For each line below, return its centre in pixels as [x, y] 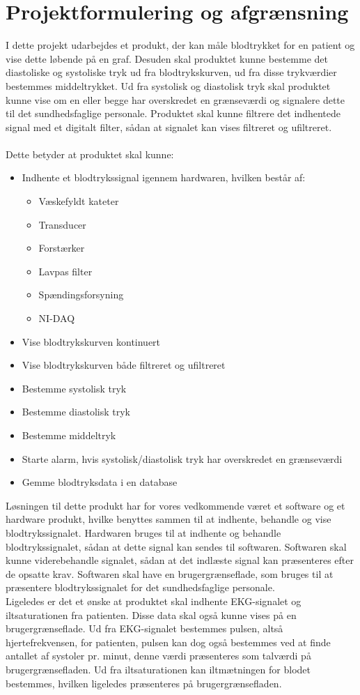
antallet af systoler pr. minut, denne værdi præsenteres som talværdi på [158, 656]
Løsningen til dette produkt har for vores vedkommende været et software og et [175, 505]
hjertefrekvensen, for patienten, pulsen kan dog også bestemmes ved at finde [168, 642]
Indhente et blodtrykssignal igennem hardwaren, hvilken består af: [164, 177]
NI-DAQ [57, 318]
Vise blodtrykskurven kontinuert [91, 341]
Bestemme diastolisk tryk [76, 412]
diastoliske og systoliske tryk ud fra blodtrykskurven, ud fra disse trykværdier [171, 72]
